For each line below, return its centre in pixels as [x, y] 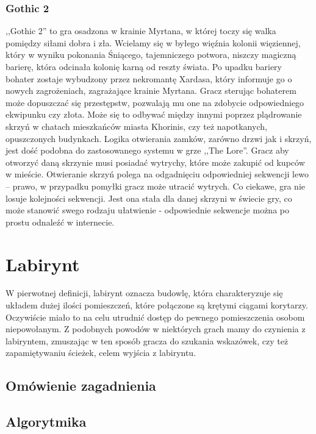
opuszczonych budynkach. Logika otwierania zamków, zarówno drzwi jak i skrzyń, [159, 138]
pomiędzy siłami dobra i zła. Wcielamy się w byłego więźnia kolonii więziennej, [153, 42]
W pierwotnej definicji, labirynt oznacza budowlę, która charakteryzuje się [144, 293]
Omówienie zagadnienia [81, 386]
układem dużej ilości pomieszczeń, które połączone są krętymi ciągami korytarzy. [157, 305]
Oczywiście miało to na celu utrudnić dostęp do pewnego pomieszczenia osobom [155, 317]
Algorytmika [46, 422]
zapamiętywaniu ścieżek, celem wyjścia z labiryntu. [101, 353]
